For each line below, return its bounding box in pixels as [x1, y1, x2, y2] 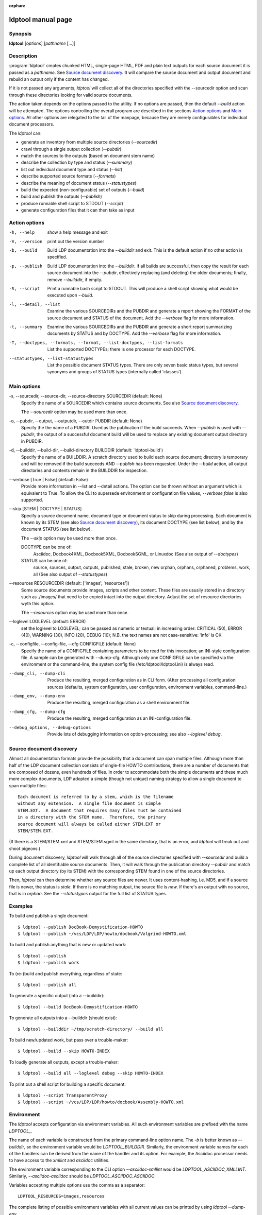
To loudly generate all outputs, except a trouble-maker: [9, 1059, 119, 1065]
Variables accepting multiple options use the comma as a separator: [9, 1182, 145, 1188]
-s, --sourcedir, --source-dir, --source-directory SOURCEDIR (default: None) [9, 393, 163, 399]
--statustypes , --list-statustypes [9, 355, 94, 361]
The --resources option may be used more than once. [21, 609, 129, 615]
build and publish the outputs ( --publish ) [21, 193, 102, 199]
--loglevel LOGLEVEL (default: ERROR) [9, 619, 86, 625]
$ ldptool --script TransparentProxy [17, 1093, 108, 1098]
